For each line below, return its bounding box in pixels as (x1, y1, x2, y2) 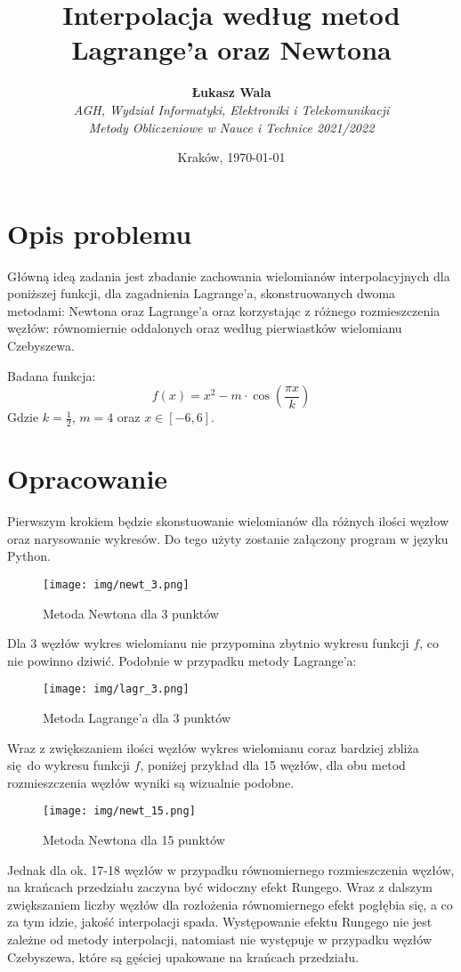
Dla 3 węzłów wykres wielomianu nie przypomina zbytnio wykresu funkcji (7, 634, 409, 652)
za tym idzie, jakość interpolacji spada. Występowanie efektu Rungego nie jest (7, 912, 433, 931)
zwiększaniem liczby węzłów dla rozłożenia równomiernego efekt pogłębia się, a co (7, 895, 453, 913)
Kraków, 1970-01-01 (177, 148, 286, 166)
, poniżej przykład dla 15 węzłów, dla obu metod (140, 756, 406, 774)
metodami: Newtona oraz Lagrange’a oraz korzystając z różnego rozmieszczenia (7, 301, 441, 320)
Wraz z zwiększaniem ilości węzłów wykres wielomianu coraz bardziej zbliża (7, 738, 419, 757)
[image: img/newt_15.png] (43, 805, 196, 818)
